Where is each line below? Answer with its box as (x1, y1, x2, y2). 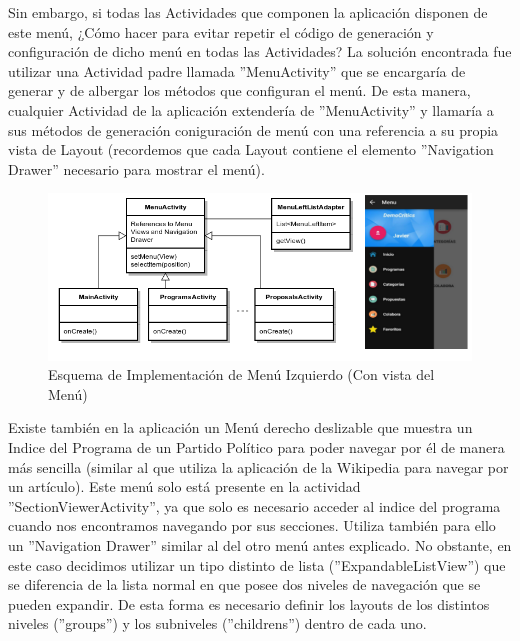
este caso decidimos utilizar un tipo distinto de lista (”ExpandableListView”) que (8, 554, 506, 575)
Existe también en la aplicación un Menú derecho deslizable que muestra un (8, 417, 473, 438)
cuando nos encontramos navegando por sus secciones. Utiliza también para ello (8, 515, 496, 536)
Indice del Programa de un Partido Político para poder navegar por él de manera (8, 436, 505, 457)
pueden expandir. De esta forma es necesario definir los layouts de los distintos (8, 593, 490, 614)
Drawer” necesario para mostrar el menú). (8, 158, 265, 179)
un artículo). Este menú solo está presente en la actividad (8, 476, 361, 497)
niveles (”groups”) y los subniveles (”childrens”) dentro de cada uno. (8, 613, 427, 634)
